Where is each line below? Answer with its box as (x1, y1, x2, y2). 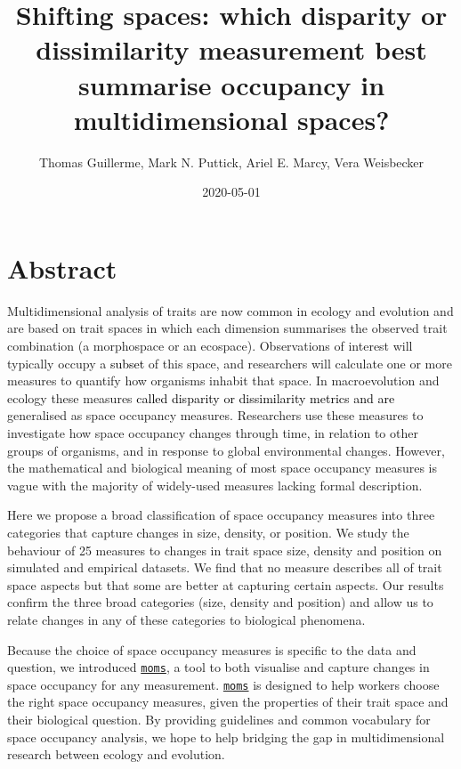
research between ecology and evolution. (7, 745, 225, 764)
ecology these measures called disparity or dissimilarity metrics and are (7, 388, 395, 407)
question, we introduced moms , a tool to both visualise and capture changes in (7, 658, 430, 676)
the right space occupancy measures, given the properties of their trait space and (7, 692, 449, 711)
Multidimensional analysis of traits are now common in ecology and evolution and (7, 301, 454, 320)
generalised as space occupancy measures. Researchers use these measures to (7, 406, 424, 425)
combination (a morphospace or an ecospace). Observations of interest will (7, 336, 413, 354)
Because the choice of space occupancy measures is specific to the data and (7, 640, 417, 659)
